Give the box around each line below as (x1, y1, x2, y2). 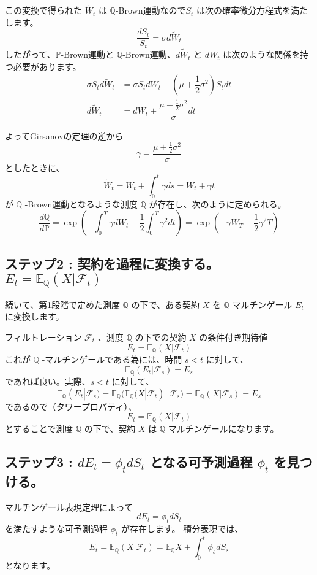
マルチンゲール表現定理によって (5, 500, 133, 513)
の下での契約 (135, 331, 187, 344)
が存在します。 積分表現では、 (121, 522, 244, 535)
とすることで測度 (5, 422, 73, 434)
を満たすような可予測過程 (5, 522, 108, 535)
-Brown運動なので (115, 4, 186, 17)
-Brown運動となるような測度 (24, 197, 138, 210)
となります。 (5, 559, 56, 572)
